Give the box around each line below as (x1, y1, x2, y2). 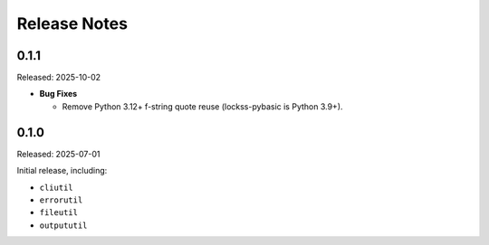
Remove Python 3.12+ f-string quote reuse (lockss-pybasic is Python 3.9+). (62, 100, 343, 112)
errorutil (39, 194, 83, 205)
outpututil (39, 220, 88, 231)
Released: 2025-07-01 (16, 148, 101, 159)
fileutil (39, 208, 79, 218)
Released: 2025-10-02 (16, 72, 101, 83)
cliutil (39, 182, 74, 193)
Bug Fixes (39, 89, 78, 99)
